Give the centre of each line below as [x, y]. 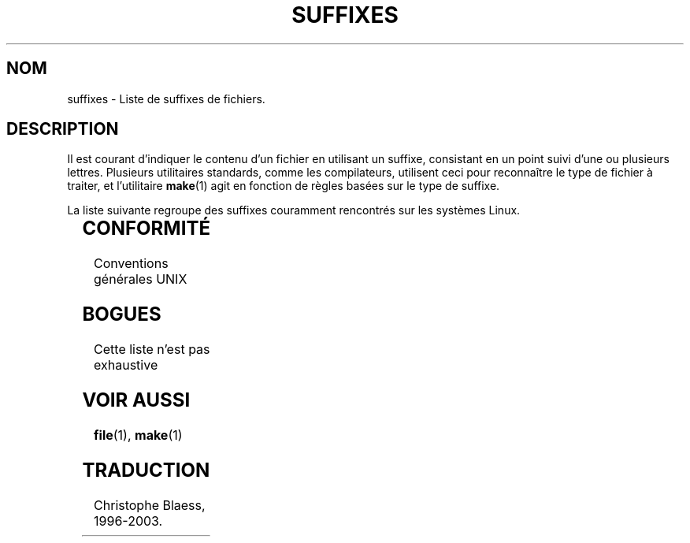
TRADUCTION [146, 470]
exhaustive [126, 365]
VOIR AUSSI [136, 400]
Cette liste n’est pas [152, 350]
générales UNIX [141, 279]
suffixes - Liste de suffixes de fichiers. [166, 99]
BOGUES [122, 314]
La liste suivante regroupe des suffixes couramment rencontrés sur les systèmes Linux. [294, 210]
